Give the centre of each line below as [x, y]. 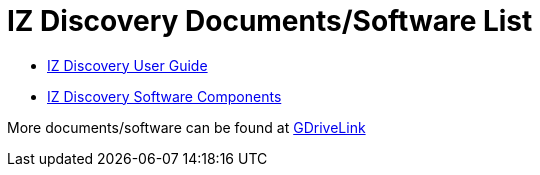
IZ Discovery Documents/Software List [270, 21]
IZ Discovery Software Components [164, 96]
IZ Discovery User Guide [127, 65]
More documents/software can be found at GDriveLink [186, 127]
